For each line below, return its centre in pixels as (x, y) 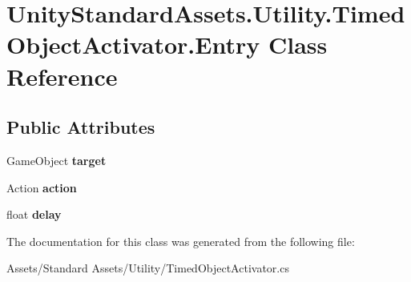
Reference (62, 76)
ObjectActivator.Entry (133, 44)
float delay (34, 214)
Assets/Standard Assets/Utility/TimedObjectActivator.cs (148, 268)
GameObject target (56, 160)
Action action (42, 187)
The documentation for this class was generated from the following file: (181, 241)
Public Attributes (81, 127)
